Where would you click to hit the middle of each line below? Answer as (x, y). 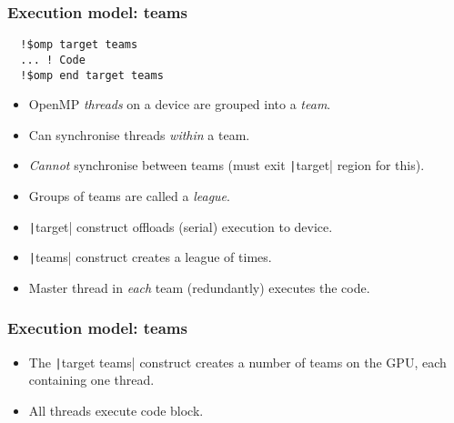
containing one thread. (91, 380)
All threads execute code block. (116, 410)
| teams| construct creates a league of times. (150, 257)
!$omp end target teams (92, 75)
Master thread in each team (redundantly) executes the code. (199, 287)
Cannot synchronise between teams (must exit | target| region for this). (227, 165)
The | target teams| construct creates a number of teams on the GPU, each (237, 362)
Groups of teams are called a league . (129, 196)
